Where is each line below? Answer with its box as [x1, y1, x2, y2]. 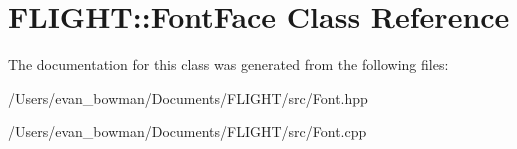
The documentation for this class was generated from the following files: [8, 54, 449, 75]
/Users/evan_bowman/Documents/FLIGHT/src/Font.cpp [8, 121, 367, 142]
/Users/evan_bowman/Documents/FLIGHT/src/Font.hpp [8, 87, 368, 108]
